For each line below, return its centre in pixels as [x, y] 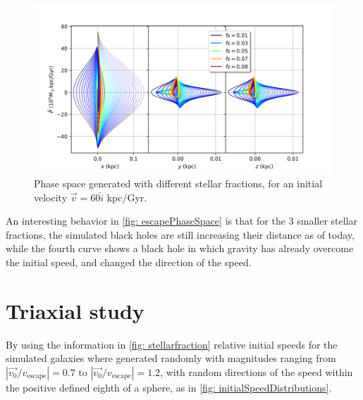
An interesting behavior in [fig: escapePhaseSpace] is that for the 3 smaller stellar [182, 221]
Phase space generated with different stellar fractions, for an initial [178, 183]
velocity [51, 197]
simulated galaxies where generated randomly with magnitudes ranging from [171, 358]
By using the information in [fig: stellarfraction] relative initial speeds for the [172, 344]
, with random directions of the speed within [257, 371]
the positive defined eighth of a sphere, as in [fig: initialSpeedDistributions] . [169, 387]
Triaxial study [75, 310]
